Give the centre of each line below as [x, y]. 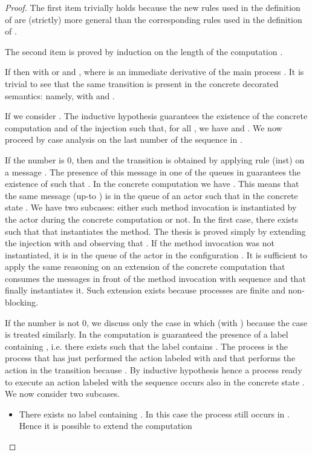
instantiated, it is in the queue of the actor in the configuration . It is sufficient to [156, 254]
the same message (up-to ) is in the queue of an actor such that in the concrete [151, 195]
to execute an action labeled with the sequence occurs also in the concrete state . [155, 381]
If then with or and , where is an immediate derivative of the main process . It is [154, 72]
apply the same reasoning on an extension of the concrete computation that [145, 267]
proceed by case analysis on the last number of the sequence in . [124, 139]
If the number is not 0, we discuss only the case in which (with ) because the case [156, 322]
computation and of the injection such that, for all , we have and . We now [144, 127]
